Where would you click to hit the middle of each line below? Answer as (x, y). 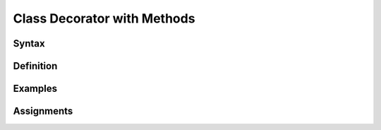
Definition (35, 66)
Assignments (43, 111)
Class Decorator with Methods (104, 18)
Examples (35, 89)
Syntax (29, 43)
